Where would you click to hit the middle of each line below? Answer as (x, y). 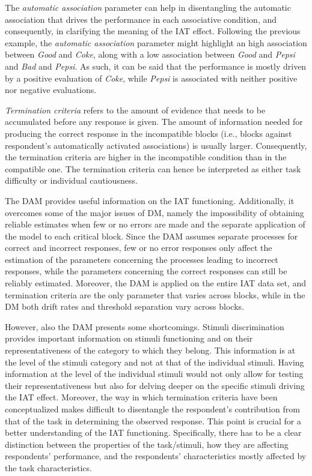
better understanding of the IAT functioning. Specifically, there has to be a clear (153, 432)
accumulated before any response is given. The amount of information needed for (154, 122)
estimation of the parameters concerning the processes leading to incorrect (142, 259)
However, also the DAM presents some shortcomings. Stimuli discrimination (145, 326)
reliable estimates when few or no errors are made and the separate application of (155, 224)
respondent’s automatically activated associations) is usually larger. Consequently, (156, 145)
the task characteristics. (48, 467)
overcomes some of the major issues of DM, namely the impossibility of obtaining (154, 212)
